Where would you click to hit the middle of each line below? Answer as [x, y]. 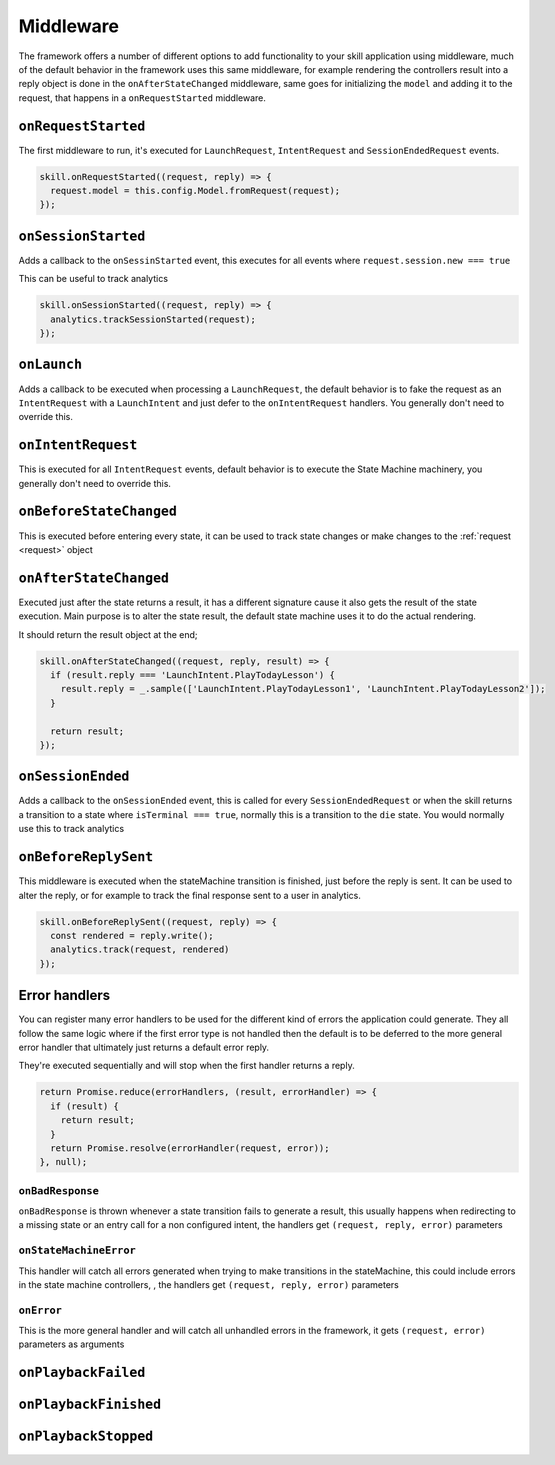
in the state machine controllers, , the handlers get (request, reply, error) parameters [208, 1284]
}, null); [63, 1162]
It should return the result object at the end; [108, 634]
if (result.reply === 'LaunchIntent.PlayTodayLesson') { [192, 674]
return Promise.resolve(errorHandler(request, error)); [190, 1148]
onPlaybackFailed [82, 1373]
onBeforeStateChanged [97, 511]
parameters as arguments [71, 1344]
